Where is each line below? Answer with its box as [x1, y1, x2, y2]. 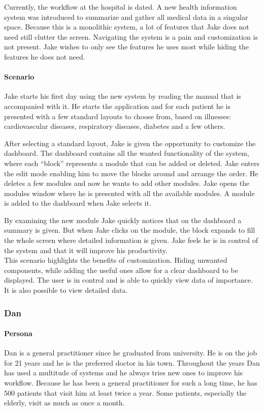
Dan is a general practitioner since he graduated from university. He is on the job [4, 347, 257, 358]
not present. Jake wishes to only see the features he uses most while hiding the [4, 41, 249, 52]
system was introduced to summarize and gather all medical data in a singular [4, 11, 248, 22]
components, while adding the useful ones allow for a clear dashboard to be [4, 264, 238, 275]
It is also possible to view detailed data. [4, 285, 128, 295]
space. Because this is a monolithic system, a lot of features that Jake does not [4, 21, 249, 32]
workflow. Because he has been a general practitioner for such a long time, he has [4, 377, 257, 388]
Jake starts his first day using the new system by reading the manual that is [4, 91, 241, 101]
